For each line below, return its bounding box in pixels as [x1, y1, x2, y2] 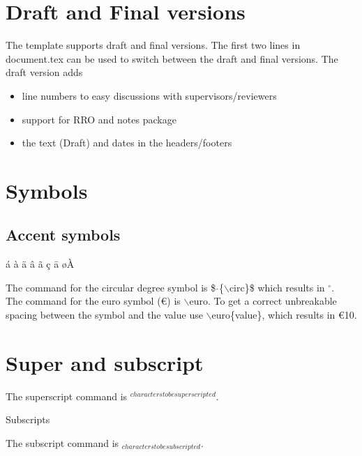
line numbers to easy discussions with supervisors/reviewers [22, 88, 277, 102]
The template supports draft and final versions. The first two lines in [6, 38, 301, 52]
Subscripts [6, 412, 50, 427]
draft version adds [6, 65, 83, 79]
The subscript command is [6, 435, 119, 450]
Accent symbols [6, 224, 121, 245]
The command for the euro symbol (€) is [6, 294, 181, 308]
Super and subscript [6, 348, 204, 377]
